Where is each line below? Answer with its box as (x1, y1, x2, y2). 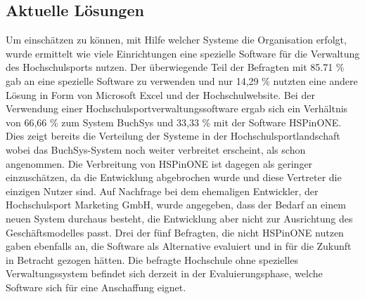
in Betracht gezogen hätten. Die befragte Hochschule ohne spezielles (6, 252, 298, 267)
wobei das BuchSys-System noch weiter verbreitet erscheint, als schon (6, 142, 306, 157)
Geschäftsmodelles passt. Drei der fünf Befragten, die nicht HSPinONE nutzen (6, 225, 344, 239)
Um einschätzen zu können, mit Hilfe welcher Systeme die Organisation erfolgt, (6, 32, 347, 47)
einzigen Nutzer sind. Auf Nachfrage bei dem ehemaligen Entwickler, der (6, 183, 319, 198)
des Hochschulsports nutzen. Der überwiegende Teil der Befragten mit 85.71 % (6, 60, 345, 74)
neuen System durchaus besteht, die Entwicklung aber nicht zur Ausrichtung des (6, 211, 353, 225)
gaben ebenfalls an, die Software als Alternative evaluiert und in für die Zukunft (6, 239, 352, 253)
